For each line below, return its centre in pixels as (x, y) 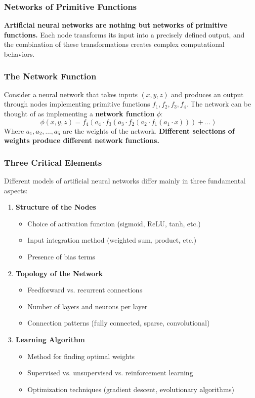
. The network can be (219, 104)
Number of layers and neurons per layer (87, 306)
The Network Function (50, 76)
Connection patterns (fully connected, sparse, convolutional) (119, 323)
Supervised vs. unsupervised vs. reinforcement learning (110, 373)
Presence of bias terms (61, 256)
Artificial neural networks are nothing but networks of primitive (116, 25)
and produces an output (208, 94)
